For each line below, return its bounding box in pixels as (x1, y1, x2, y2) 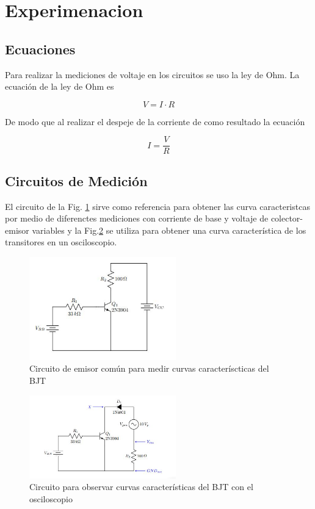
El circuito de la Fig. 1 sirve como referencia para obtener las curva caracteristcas (5, 200, 310, 212)
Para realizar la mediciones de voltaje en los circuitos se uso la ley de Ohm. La (5, 68, 300, 81)
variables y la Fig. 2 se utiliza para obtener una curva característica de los (32, 223, 306, 236)
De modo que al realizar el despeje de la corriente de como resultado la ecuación (5, 115, 305, 128)
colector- (270, 212, 303, 225)
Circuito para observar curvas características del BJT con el (29, 480, 253, 493)
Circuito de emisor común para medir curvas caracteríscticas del (29, 362, 269, 375)
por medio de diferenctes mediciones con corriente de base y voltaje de (5, 212, 269, 225)
